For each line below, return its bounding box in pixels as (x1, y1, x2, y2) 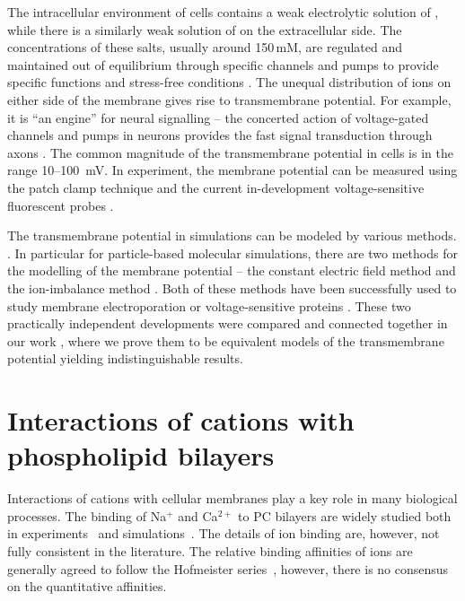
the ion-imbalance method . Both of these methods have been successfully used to (7, 278, 457, 297)
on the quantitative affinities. (7, 577, 167, 596)
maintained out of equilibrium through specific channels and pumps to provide (7, 55, 439, 74)
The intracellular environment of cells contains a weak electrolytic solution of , (7, 3, 439, 21)
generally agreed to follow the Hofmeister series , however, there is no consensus (7, 559, 449, 578)
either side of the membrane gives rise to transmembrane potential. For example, (7, 90, 452, 109)
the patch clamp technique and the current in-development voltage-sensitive (7, 178, 425, 196)
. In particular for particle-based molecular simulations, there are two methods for (7, 243, 458, 262)
